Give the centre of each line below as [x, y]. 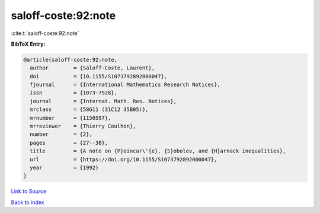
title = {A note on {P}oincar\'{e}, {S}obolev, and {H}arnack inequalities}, [158, 151]
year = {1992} [64, 168]
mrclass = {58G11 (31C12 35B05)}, [89, 109]
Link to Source [29, 191]
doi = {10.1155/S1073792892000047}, [99, 76]
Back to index [28, 202]
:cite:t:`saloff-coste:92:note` [45, 33]
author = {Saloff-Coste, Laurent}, [92, 68]
